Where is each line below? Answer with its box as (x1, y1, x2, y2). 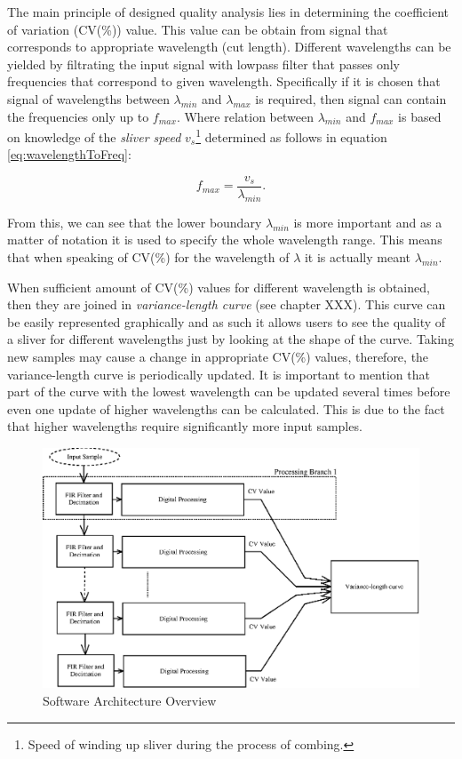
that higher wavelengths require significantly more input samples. (7, 417, 362, 435)
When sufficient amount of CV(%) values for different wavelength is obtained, (7, 277, 430, 296)
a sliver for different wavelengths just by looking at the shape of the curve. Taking (7, 330, 454, 348)
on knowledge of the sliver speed (7, 127, 181, 146)
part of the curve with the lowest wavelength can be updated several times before (7, 382, 450, 401)
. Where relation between (176, 107, 314, 125)
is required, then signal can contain (255, 89, 447, 108)
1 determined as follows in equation (195, 125, 387, 146)
